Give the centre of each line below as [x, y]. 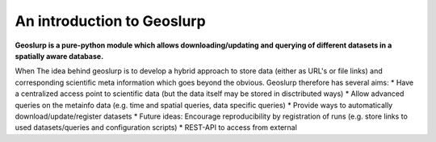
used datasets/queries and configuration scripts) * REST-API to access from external [156, 127]
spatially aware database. [59, 56]
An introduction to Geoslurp [110, 21]
